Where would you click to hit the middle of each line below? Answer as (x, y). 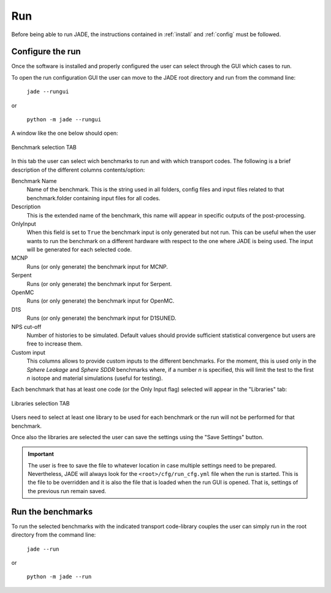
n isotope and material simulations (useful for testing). (95, 378)
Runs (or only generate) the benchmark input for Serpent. (99, 284)
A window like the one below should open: (65, 133)
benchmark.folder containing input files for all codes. (93, 198)
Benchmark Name (34, 181)
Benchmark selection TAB (44, 147)
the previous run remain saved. (67, 491)
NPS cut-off (26, 327)
